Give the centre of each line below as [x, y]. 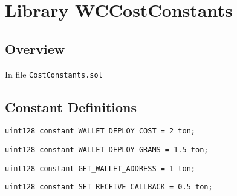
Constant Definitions [71, 106]
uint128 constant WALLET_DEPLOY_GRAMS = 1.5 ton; [107, 150]
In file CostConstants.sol [54, 74]
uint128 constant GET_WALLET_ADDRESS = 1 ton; [100, 168]
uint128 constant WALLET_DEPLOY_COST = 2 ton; [100, 131]
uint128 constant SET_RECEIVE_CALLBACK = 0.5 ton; [109, 187]
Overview [35, 48]
